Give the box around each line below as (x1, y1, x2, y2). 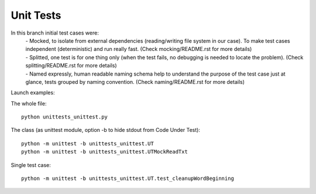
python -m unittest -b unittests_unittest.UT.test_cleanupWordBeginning (21, 175, 234, 182)
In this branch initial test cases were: (11, 29, 99, 36)
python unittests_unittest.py (21, 114, 108, 120)
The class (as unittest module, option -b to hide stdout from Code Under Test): (11, 127, 200, 134)
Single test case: (11, 161, 51, 168)
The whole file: (11, 100, 47, 107)
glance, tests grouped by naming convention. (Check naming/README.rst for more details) (25, 78, 245, 85)
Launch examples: (11, 89, 55, 96)
